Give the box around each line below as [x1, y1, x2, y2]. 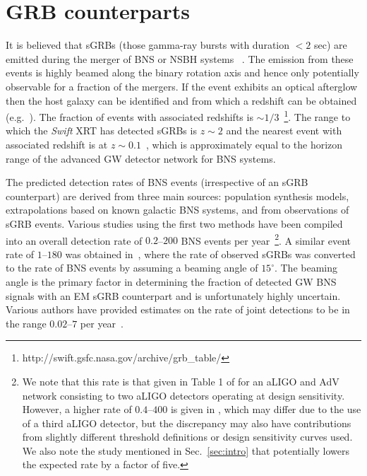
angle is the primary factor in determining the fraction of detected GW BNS [6, 274, 337, 289]
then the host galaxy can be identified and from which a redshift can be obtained [6, 93, 357, 108]
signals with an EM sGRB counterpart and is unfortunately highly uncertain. [6, 288, 341, 303]
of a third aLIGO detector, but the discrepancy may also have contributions [22, 415, 351, 430]
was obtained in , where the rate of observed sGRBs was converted [65, 246, 356, 261]
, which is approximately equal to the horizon [145, 137, 343, 151]
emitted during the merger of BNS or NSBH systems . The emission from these [6, 51, 354, 66]
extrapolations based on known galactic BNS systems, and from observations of [6, 202, 349, 217]
